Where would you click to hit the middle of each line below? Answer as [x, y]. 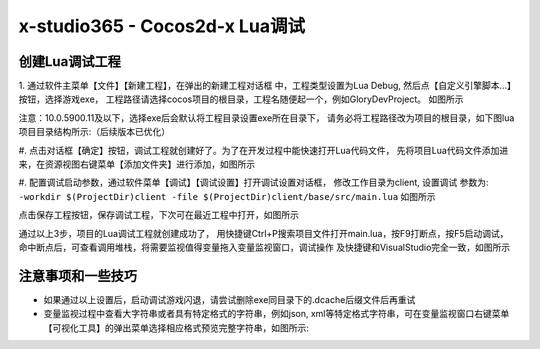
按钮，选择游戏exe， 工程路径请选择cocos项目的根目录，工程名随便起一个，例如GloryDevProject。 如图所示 [241, 99]
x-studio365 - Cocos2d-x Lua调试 [161, 26]
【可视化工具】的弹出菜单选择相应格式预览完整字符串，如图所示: [176, 327]
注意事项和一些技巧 [77, 275]
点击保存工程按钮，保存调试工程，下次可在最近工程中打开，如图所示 [158, 215]
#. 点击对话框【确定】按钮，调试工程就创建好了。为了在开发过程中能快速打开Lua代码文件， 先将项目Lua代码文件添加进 [263, 150]
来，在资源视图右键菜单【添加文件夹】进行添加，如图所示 [136, 164]
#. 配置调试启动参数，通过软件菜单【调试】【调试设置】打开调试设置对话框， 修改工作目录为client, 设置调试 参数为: [253, 182]
